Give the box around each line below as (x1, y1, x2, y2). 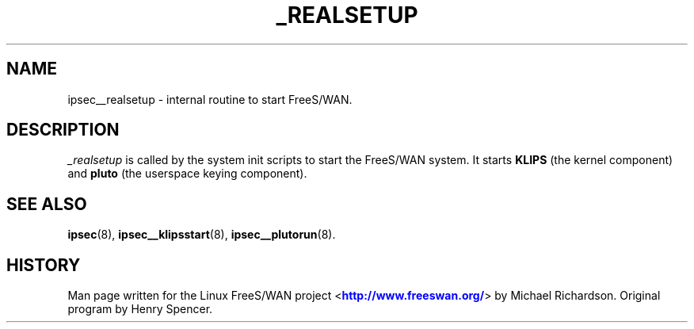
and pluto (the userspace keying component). (67, 166, 307, 181)
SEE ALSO (6, 193, 87, 214)
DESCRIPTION (6, 120, 120, 140)
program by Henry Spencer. (67, 302, 213, 316)
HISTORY (6, 254, 81, 275)
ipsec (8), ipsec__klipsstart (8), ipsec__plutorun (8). (67, 228, 336, 242)
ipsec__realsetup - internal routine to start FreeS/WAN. (67, 92, 353, 106)
